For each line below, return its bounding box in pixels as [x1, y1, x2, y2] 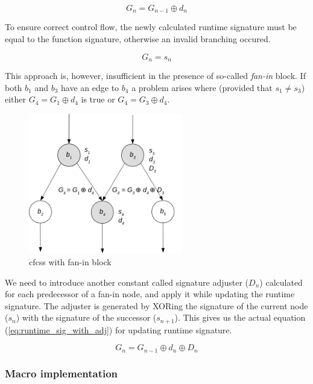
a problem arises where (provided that [131, 81, 273, 93]
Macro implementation [5, 365, 118, 380]
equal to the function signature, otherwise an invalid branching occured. [5, 33, 271, 45]
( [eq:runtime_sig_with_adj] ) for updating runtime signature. [5, 323, 232, 336]
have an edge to [61, 81, 119, 93]
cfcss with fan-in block [29, 256, 112, 268]
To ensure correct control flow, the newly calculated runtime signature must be [5, 20, 297, 33]
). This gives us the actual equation [174, 311, 306, 324]
